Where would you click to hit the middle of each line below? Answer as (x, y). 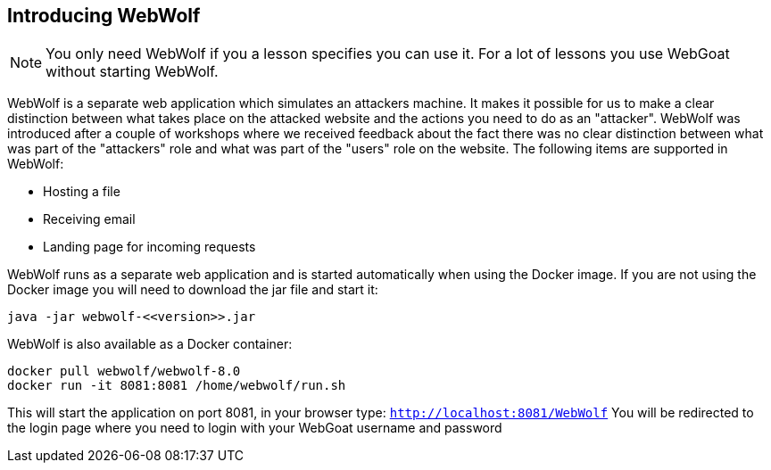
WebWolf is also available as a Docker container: (150, 344)
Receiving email (89, 219)
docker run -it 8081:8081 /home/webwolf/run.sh (177, 386)
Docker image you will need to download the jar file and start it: (193, 290)
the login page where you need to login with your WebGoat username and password (255, 428)
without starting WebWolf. (132, 72)
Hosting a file (82, 192)
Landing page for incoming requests (149, 247)
